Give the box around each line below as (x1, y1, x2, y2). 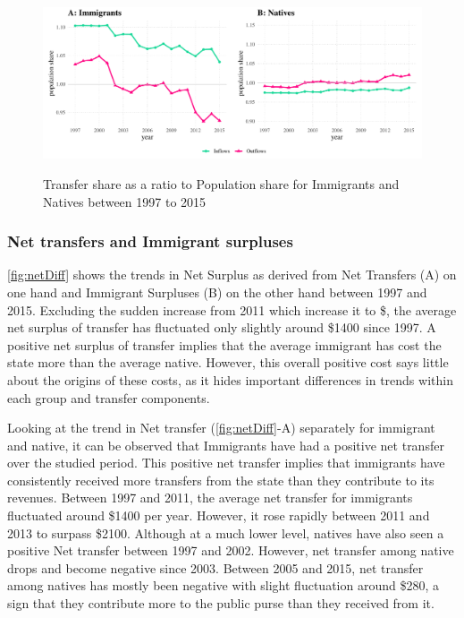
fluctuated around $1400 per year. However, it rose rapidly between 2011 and (7, 506, 430, 525)
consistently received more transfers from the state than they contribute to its (7, 470, 434, 489)
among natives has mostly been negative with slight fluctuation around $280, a (7, 576, 439, 595)
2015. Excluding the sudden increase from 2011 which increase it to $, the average (7, 300, 457, 319)
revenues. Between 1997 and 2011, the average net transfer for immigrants (7, 488, 413, 507)
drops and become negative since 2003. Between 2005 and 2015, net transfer (7, 558, 424, 577)
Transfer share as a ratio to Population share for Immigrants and (43, 174, 400, 193)
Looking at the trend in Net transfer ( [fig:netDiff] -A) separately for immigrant (7, 418, 435, 437)
